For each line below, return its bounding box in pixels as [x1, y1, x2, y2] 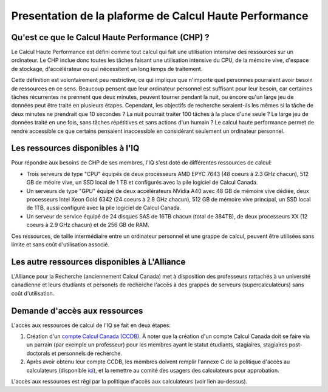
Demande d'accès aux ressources [11, 305, 143, 316]
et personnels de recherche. [51, 350, 123, 357]
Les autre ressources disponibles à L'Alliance [11, 257, 186, 267]
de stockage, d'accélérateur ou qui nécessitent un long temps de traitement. [11, 65, 203, 72]
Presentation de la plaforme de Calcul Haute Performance [11, 9, 309, 22]
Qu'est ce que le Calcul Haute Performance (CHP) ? [11, 32, 210, 42]
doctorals [26, 350, 50, 357]
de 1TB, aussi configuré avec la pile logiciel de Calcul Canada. [26, 204, 182, 212]
